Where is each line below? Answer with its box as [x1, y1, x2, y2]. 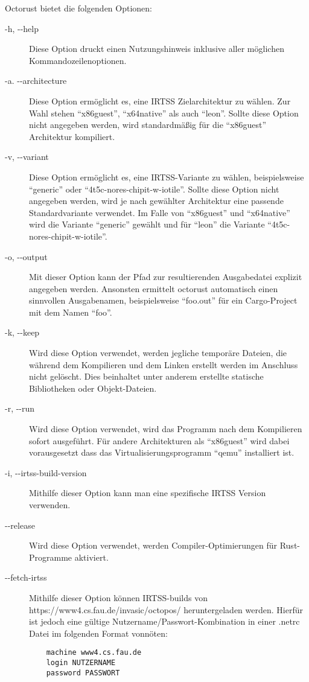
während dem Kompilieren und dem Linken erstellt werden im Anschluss [29, 358, 298, 371]
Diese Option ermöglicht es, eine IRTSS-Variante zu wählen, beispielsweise [29, 170, 304, 183]
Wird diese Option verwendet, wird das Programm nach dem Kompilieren [29, 422, 302, 435]
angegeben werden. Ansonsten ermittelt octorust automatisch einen [29, 282, 278, 295]
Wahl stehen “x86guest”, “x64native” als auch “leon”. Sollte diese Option [29, 106, 299, 119]
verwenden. [29, 499, 71, 511]
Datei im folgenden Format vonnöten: [29, 626, 168, 639]
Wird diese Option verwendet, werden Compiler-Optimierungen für [29, 539, 278, 552]
